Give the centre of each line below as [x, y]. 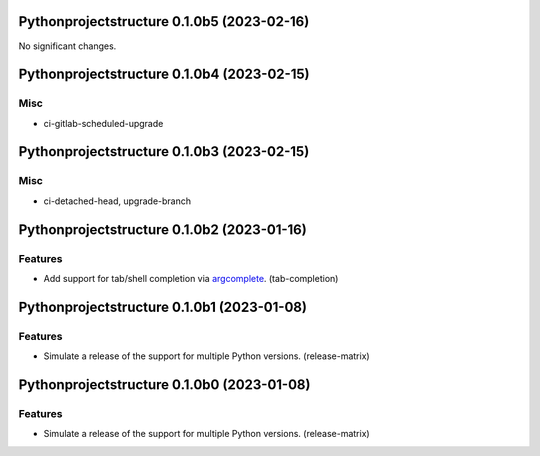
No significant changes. [67, 46]
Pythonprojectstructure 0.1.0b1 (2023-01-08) [162, 306]
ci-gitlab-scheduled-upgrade [103, 123]
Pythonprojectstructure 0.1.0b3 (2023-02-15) [164, 151]
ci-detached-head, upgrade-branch [117, 201]
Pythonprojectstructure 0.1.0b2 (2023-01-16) [162, 229]
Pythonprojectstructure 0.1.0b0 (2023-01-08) [164, 384]
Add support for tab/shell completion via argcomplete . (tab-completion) [191, 278]
